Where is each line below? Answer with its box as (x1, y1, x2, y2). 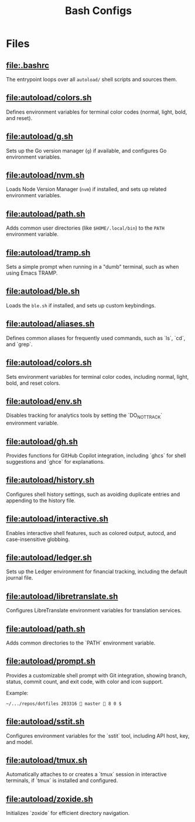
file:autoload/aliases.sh (6, 319, 95, 329)
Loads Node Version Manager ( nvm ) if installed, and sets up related (6, 186, 167, 193)
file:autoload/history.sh (6, 475, 95, 485)
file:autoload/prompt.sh (6, 656, 95, 666)
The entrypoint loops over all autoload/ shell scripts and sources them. (6, 76, 177, 83)
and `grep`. (6, 341, 33, 348)
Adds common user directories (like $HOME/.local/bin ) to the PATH (6, 224, 165, 232)
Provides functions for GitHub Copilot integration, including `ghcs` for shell (6, 452, 186, 459)
